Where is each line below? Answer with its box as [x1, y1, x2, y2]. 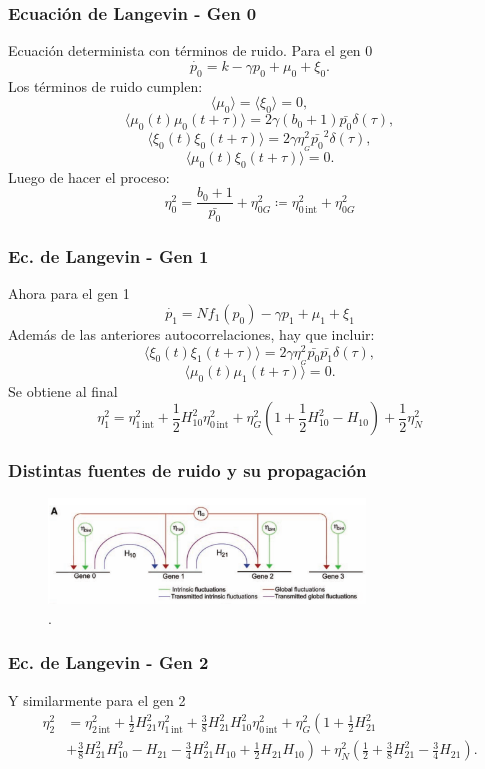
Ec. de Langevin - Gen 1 [8, 244, 209, 269]
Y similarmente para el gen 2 [8, 689, 186, 710]
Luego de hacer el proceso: [8, 166, 170, 187]
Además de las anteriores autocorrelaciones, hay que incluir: [8, 324, 375, 344]
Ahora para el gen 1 [8, 283, 130, 304]
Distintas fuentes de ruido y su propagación [8, 458, 367, 483]
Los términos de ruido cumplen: [8, 75, 203, 96]
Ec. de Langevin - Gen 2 [8, 650, 209, 675]
